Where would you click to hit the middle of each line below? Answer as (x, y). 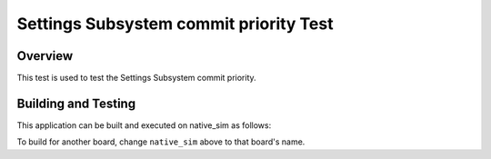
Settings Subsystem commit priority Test (175, 24)
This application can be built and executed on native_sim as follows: (144, 125)
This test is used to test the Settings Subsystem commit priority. (136, 78)
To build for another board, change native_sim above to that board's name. (161, 142)
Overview (45, 56)
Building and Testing (76, 103)
